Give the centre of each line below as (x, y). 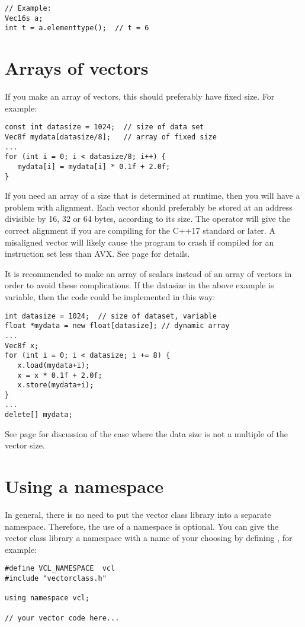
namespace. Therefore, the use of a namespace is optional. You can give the (142, 526)
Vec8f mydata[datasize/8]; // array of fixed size (111, 137)
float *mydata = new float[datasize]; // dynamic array (117, 326)
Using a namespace (84, 486)
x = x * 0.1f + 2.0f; (60, 375)
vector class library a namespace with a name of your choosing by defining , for (149, 538)
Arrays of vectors (77, 68)
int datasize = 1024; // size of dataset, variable (111, 316)
